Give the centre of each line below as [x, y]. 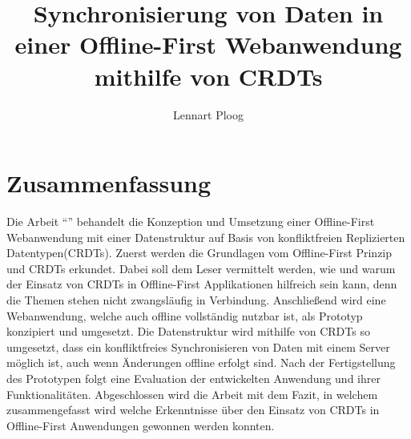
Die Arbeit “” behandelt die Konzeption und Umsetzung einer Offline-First [191, 222]
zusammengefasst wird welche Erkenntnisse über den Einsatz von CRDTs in [193, 410]
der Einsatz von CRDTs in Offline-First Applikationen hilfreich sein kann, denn [202, 284]
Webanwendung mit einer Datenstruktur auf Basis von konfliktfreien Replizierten [206, 237]
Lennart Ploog [208, 114]
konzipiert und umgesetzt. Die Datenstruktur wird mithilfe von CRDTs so [188, 331]
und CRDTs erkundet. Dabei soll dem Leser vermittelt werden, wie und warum [201, 268]
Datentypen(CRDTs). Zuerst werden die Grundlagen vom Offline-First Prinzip [199, 253]
